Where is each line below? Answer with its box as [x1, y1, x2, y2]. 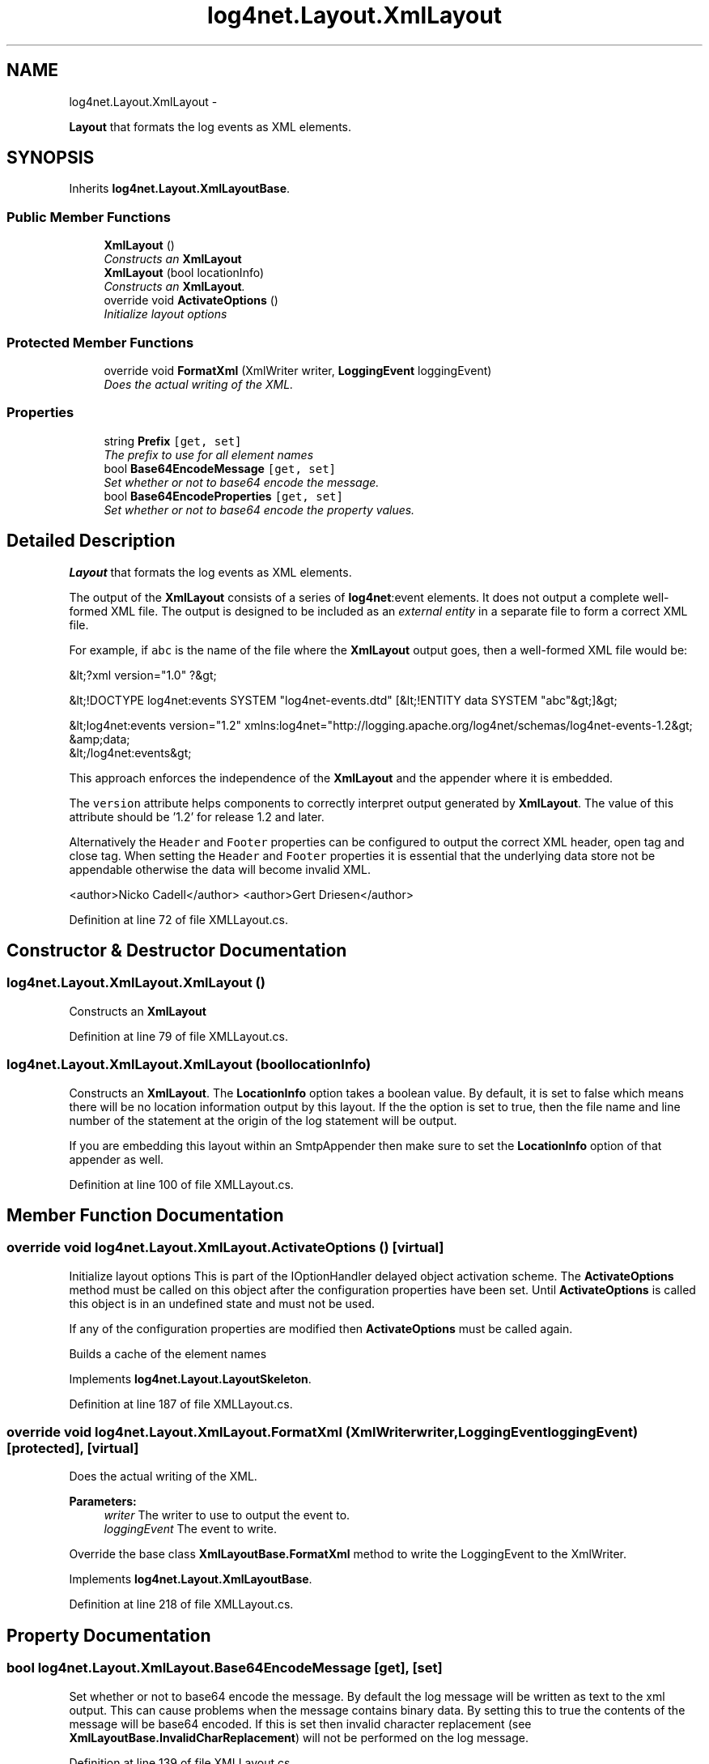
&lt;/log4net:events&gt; [69, 745, 192, 760]
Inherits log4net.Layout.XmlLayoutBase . [69, 181, 291, 196]
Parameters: [69, 1494, 137, 1509]
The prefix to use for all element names [104, 447, 314, 462]
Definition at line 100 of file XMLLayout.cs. [69, 1177, 294, 1191]
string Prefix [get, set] [104, 433, 242, 448]
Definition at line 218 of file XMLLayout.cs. [69, 1597, 294, 1612]
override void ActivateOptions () [104, 293, 278, 308]
